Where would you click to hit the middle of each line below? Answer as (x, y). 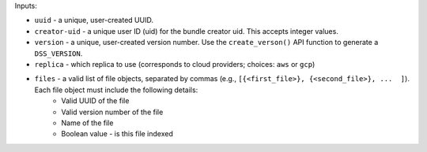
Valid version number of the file (112, 112)
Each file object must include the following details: (116, 90)
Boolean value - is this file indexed (117, 134)
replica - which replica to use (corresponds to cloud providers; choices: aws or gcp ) (175, 64)
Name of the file (87, 123)
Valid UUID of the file (95, 101)
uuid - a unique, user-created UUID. (94, 20)
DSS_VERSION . (59, 53)
